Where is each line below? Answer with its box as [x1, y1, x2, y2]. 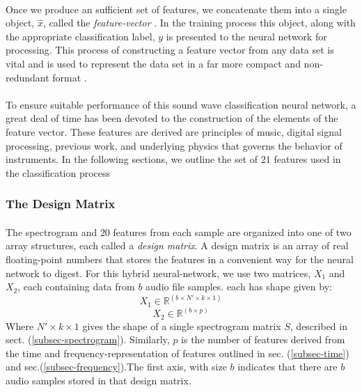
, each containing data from [17, 279, 135, 294]
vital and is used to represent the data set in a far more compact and [6, 56, 301, 70]
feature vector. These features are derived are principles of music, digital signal [6, 124, 342, 139]
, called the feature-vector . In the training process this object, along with [42, 15, 356, 30]
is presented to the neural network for [166, 29, 327, 43]
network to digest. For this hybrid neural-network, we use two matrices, [6, 265, 311, 280]
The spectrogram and [6, 224, 97, 239]
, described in [290, 318, 347, 333]
